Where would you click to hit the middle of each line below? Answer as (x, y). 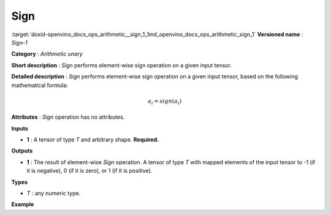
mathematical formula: (40, 85)
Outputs (22, 151)
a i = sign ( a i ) (165, 102)
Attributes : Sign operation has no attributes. (68, 117)
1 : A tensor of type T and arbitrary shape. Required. (93, 140)
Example (23, 205)
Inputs (20, 128)
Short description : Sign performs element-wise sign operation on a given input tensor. (122, 65)
